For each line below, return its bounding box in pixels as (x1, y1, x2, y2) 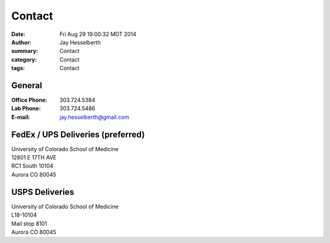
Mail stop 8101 (11, 220, 47, 227)
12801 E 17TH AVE (11, 154, 57, 161)
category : (11, 55, 37, 63)
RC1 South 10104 (11, 162, 54, 170)
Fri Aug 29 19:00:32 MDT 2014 (59, 30, 137, 38)
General (11, 80, 43, 91)
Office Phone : (11, 96, 48, 104)
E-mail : (11, 113, 31, 121)
